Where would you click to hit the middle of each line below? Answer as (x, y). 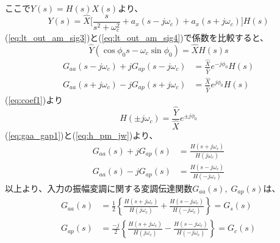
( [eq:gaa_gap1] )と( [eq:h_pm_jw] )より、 (81, 135)
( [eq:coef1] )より (34, 99)
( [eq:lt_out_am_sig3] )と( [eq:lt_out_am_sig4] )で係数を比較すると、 (137, 38)
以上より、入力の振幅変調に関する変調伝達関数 (99, 188)
